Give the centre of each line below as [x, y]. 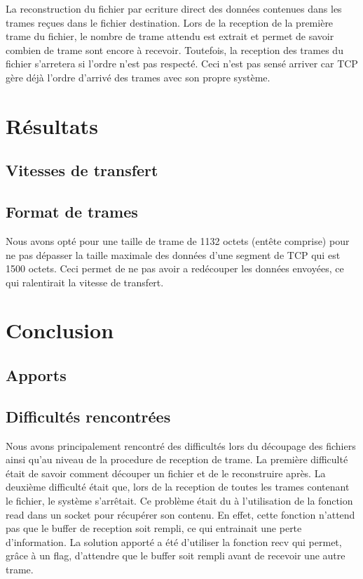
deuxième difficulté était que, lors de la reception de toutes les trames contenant [178, 487]
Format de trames [72, 212]
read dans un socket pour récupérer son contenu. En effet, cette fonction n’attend [180, 514]
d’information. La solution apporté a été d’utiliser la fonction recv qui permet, [174, 541]
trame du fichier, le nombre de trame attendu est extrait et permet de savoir [170, 36]
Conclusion [60, 330]
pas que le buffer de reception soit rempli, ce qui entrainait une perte [154, 528]
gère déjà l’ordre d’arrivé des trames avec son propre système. [138, 77]
